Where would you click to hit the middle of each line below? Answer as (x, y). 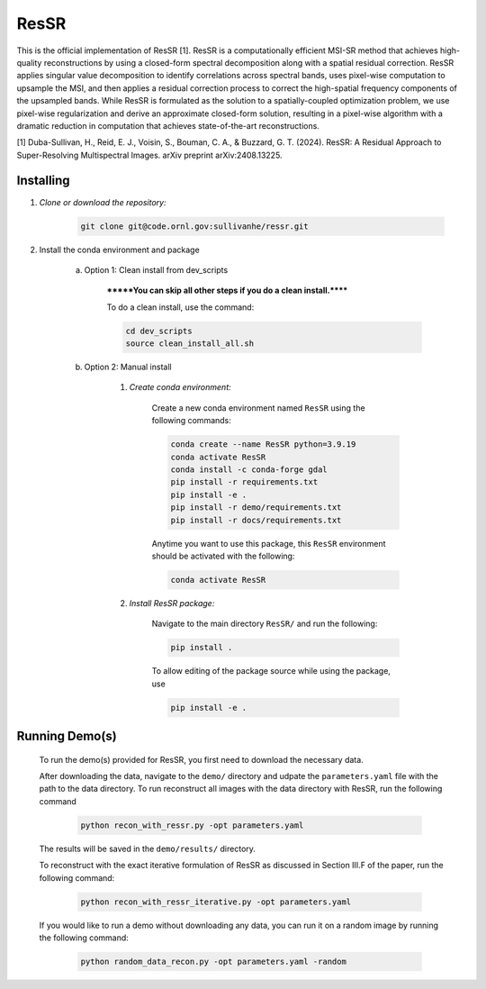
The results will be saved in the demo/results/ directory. (148, 848)
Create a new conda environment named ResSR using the (258, 408)
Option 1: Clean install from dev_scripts (156, 269)
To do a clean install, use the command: (180, 307)
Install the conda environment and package (119, 250)
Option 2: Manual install (128, 367)
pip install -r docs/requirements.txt (256, 520)
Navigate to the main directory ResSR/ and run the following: (265, 624)
